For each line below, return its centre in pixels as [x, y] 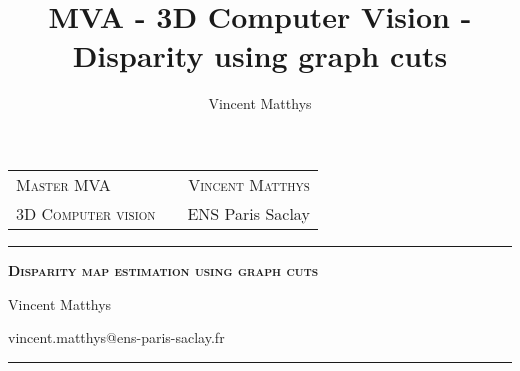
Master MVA [63, 184]
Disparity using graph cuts [260, 55]
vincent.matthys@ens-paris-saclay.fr [116, 337]
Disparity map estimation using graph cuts [163, 269]
